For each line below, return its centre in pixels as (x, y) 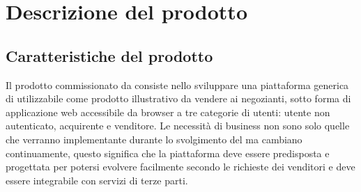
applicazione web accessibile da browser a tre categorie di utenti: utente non (168, 112)
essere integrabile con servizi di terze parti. (97, 180)
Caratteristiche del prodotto (109, 55)
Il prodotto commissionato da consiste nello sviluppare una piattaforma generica (177, 85)
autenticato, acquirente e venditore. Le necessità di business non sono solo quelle (178, 126)
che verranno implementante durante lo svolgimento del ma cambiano (154, 139)
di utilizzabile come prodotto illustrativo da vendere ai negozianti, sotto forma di (178, 98)
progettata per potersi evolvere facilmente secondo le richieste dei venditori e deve (180, 167)
